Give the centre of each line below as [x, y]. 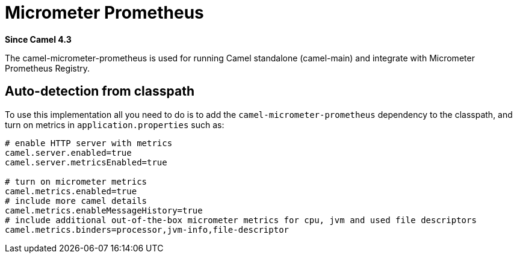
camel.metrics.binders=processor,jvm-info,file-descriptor [147, 229]
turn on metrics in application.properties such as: [115, 124]
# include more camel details [76, 201]
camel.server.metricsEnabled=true [86, 162]
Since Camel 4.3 [38, 39]
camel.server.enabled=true [68, 152]
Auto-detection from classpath [100, 91]
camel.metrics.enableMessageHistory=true [104, 210]
